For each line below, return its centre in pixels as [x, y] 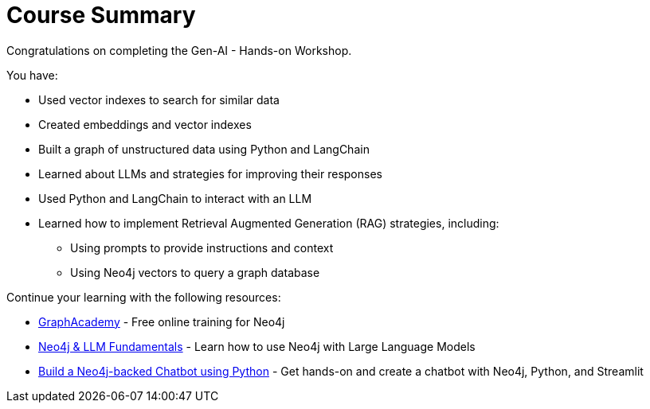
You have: [32, 75]
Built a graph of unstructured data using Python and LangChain [204, 149]
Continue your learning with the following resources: [144, 297]
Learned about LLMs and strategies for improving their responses [210, 173]
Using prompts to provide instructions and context [202, 247]
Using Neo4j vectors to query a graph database [195, 272]
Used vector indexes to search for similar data [159, 99]
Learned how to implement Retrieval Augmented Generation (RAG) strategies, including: [269, 223]
